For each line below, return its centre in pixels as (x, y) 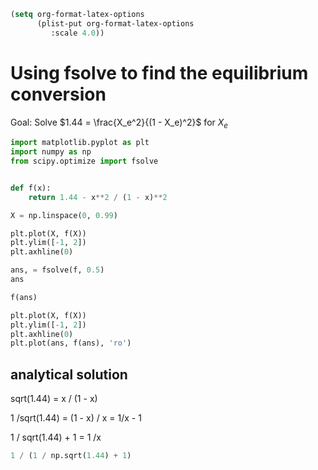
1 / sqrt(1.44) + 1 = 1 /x (56, 437)
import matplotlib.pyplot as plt (80, 143)
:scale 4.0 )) (77, 33)
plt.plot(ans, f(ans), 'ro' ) (71, 343)
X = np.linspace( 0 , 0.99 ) (64, 215)
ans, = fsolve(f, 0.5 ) (57, 270)
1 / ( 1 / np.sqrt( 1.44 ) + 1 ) (71, 456)
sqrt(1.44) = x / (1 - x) (54, 399)
